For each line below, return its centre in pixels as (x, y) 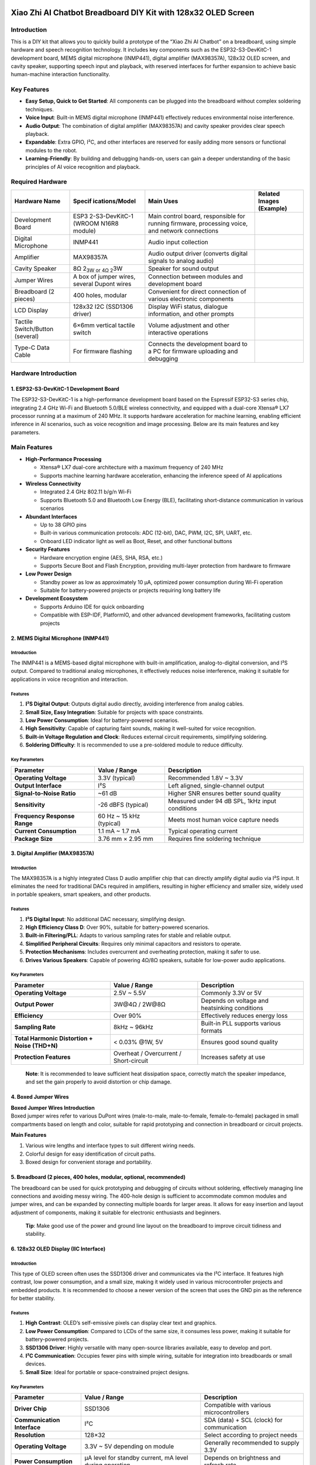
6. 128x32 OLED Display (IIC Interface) (58, 1249)
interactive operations (178, 332)
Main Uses (163, 201)
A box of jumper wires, (104, 277)
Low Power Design (49, 574)
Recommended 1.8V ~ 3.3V (205, 778)
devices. (36, 1364)
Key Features (30, 90)
